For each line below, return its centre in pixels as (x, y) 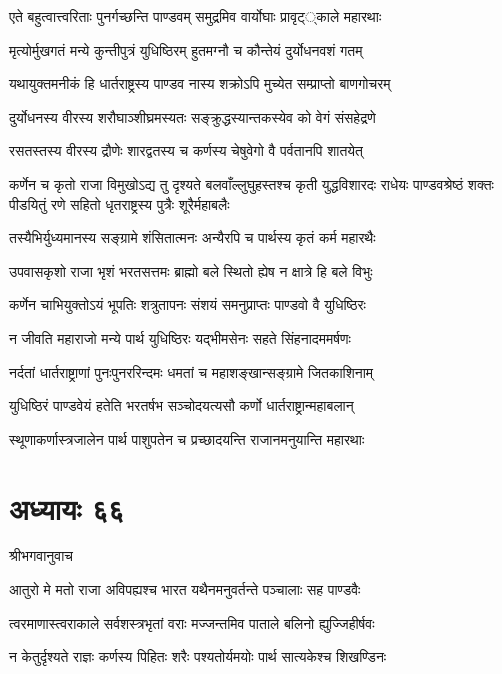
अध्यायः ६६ (67, 507)
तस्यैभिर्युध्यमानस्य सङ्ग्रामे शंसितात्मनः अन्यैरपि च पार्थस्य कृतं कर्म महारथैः (192, 237)
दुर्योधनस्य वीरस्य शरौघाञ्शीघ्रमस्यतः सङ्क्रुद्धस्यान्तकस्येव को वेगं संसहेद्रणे (192, 116)
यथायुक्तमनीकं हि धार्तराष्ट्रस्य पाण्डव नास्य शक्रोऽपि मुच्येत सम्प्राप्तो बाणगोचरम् (200, 83)
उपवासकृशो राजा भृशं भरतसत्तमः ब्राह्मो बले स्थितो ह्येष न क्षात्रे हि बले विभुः (191, 270)
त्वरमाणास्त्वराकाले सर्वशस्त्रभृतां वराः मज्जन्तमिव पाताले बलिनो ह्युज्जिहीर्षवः (192, 622)
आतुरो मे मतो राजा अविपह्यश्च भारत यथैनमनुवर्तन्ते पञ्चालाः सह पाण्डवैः (185, 589)
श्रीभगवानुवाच (41, 555)
